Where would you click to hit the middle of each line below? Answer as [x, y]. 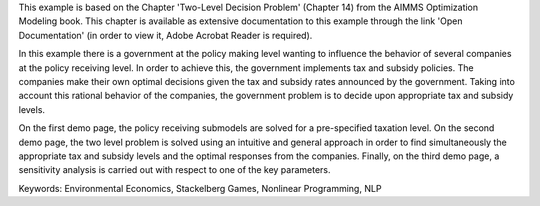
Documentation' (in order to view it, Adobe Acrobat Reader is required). [165, 35]
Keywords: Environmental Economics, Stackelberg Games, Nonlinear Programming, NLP [200, 188]
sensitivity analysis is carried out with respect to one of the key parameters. [174, 170]
